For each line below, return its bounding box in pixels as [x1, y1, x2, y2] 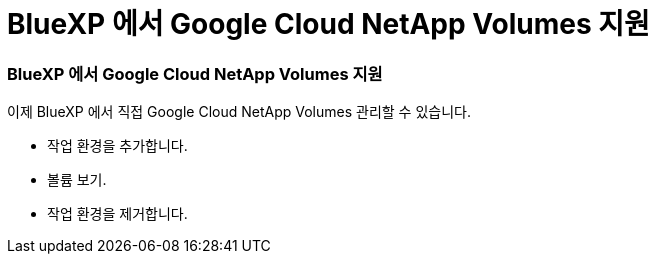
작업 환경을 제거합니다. [47, 205, 188, 223]
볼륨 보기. [47, 171, 107, 189]
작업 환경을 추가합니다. [47, 137, 188, 155]
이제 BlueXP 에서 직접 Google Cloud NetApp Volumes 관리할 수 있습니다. [7, 103, 471, 121]
